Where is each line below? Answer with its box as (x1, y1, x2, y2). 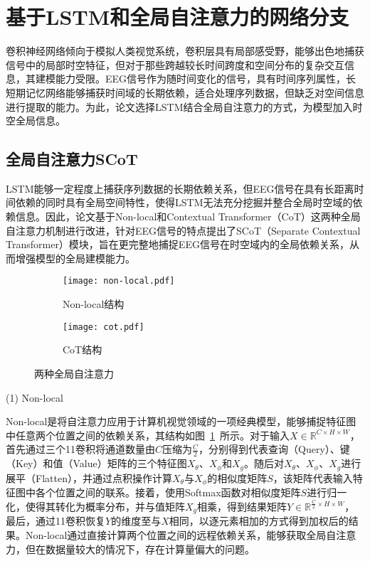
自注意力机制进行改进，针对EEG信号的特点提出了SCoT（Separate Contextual (6, 223, 361, 237)
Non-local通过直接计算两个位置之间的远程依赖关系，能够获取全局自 (25, 528, 337, 543)
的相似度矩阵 (207, 470, 268, 485)
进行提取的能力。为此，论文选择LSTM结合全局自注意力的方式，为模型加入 (6, 99, 353, 114)
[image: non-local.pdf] (63, 276, 175, 287)
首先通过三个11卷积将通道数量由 (6, 442, 155, 456)
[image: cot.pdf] (63, 321, 144, 332)
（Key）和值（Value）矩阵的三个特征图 (6, 456, 187, 471)
